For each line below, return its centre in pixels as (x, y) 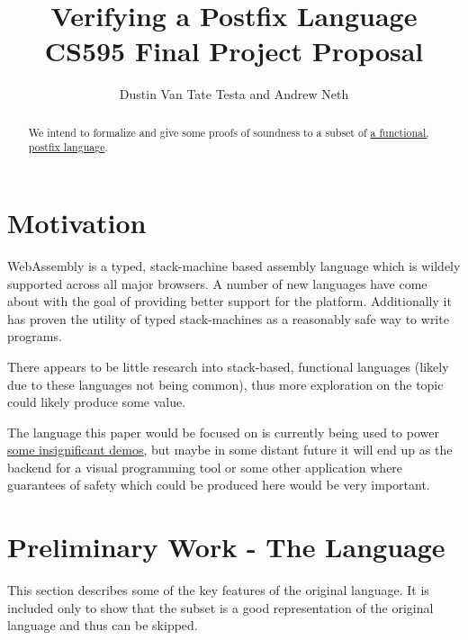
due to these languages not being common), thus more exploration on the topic (225, 384)
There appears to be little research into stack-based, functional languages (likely (228, 366)
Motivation (77, 223)
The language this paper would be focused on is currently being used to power (223, 432)
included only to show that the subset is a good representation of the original (220, 607)
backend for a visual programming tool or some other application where (205, 467)
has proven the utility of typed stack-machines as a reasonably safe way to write (228, 318)
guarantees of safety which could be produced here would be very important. (219, 485)
